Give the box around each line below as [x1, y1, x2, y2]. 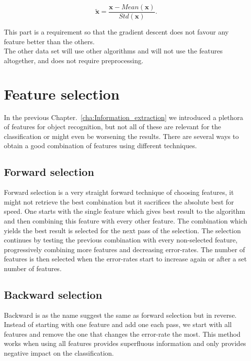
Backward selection [4, 287, 102, 302]
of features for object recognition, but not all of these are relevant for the [4, 121, 221, 132]
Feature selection [4, 84, 120, 103]
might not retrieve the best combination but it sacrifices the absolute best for [4, 196, 234, 206]
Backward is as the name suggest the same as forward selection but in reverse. [4, 309, 237, 320]
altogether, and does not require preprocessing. [4, 55, 144, 65]
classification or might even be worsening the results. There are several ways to [4, 131, 239, 141]
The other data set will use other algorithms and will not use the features [4, 46, 223, 56]
